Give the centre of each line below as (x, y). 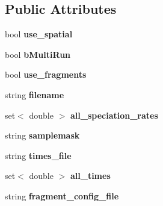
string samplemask (42, 135)
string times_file (38, 155)
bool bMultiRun (38, 54)
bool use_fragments (46, 74)
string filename (35, 94)
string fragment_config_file (62, 195)
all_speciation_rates (114, 115)
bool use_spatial (39, 34)
